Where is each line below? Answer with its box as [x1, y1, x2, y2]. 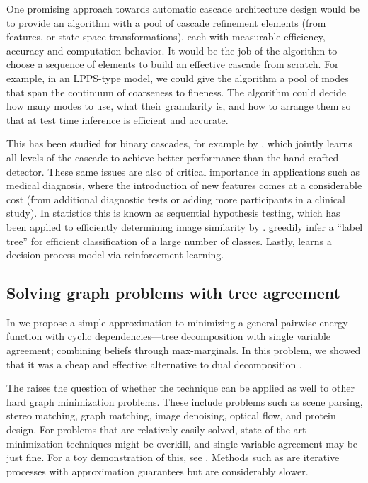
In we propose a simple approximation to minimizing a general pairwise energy [6, 314, 348, 329]
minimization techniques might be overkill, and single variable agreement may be [6, 436, 358, 450]
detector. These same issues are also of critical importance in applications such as [6, 164, 360, 178]
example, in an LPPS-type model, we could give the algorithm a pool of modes [6, 70, 349, 85]
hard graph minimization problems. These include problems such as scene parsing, [6, 394, 363, 409]
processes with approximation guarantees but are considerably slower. [6, 463, 309, 478]
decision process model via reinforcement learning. [6, 247, 224, 262]
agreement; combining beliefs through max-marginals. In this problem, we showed [6, 343, 361, 358]
